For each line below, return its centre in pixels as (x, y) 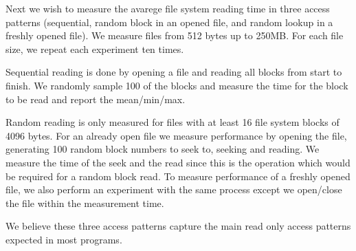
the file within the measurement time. (85, 203)
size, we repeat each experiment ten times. (95, 48)
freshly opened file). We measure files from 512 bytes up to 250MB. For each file (175, 35)
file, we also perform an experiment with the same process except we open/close (174, 189)
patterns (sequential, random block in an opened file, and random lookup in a (169, 22)
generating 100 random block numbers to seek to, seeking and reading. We (163, 149)
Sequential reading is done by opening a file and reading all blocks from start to (174, 72)
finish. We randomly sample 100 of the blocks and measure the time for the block (177, 85)
